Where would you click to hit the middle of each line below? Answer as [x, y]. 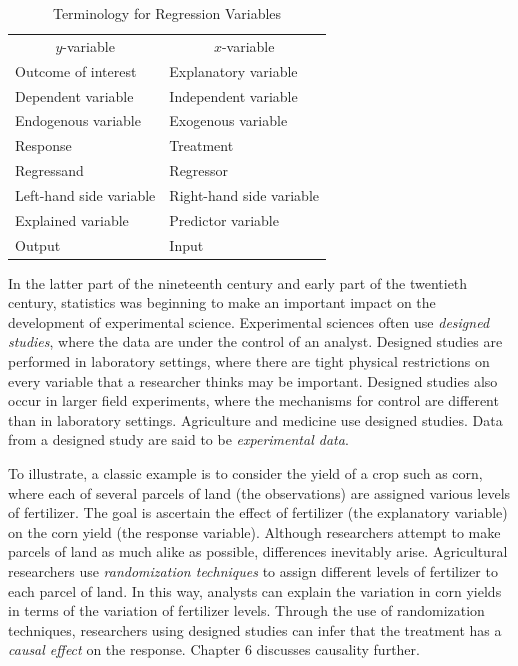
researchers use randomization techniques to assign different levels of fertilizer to [253, 571]
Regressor [199, 170]
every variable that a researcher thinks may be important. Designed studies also [253, 380]
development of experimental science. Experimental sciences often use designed [249, 321]
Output [38, 244]
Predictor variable [224, 219]
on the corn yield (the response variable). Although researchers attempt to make [254, 531]
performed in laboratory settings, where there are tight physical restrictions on [249, 361]
